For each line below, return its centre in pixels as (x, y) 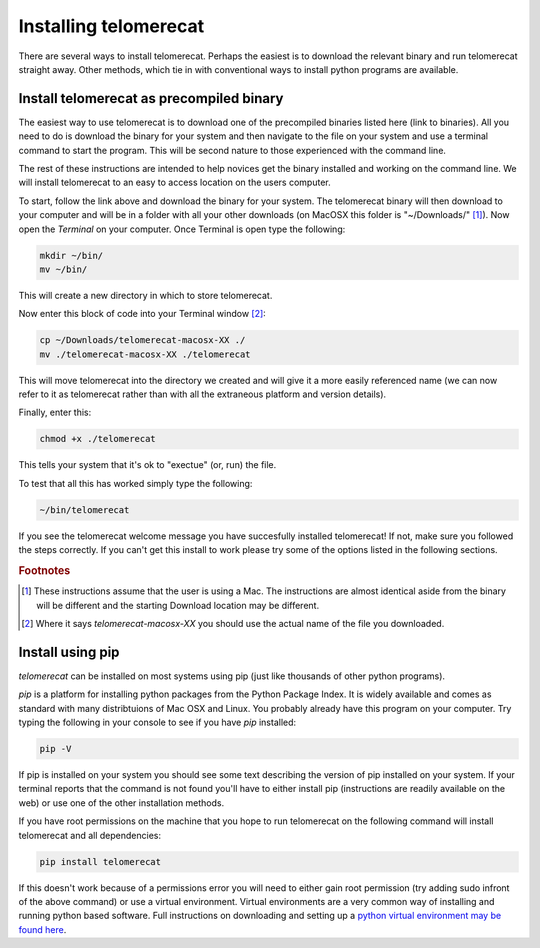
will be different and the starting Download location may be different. (178, 605)
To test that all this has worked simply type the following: (135, 483)
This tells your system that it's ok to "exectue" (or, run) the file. (147, 465)
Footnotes (44, 570)
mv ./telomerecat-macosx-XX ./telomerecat (145, 354)
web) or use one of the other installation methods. (121, 802)
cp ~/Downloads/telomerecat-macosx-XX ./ (142, 340)
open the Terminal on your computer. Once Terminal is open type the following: (182, 229)
